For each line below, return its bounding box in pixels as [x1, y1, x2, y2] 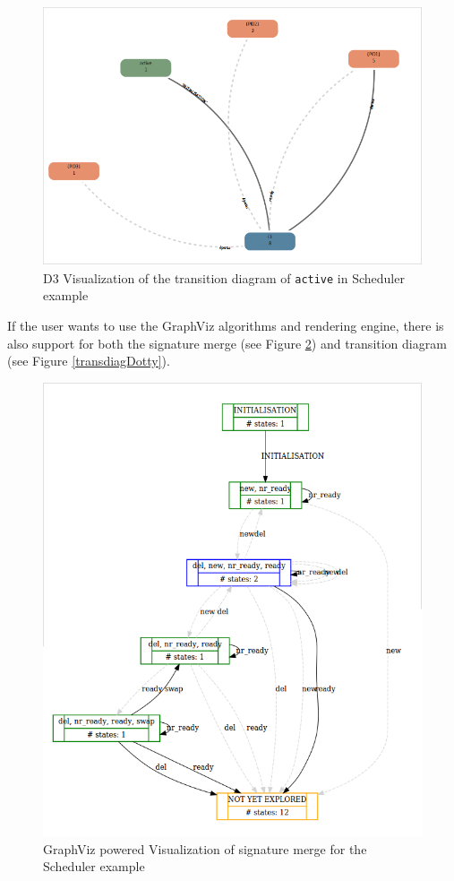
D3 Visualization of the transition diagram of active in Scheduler [43, 268, 405, 287]
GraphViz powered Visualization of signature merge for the [43, 839, 367, 858]
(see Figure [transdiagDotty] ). [7, 351, 170, 370]
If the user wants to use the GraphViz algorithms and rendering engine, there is [7, 316, 444, 335]
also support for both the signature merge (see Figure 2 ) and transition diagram [7, 333, 447, 352]
